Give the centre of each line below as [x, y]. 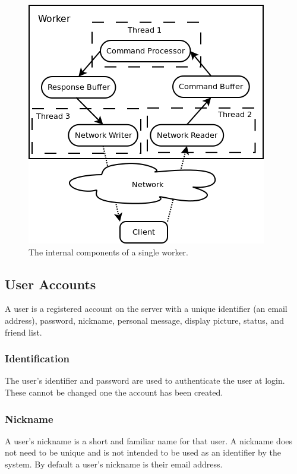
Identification [37, 358]
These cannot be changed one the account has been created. [114, 392]
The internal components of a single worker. [108, 252]
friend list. [23, 332]
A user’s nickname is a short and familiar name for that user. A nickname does [149, 440]
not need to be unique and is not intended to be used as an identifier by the [143, 452]
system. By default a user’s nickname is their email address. [114, 464]
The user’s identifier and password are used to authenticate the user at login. [145, 380]
